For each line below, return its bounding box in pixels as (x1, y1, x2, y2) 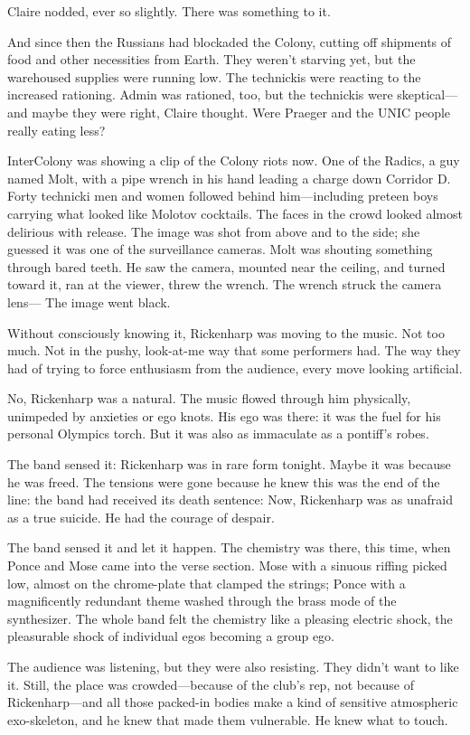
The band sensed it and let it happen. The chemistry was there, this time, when (7, 538, 451, 557)
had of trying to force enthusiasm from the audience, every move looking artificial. (7, 358, 463, 377)
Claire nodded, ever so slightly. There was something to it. (7, 2, 331, 20)
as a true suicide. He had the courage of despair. (7, 507, 275, 526)
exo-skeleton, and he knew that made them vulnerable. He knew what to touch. (7, 710, 448, 729)
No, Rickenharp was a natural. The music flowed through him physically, (7, 389, 411, 408)
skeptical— (397, 85, 458, 104)
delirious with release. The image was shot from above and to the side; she (7, 221, 420, 240)
